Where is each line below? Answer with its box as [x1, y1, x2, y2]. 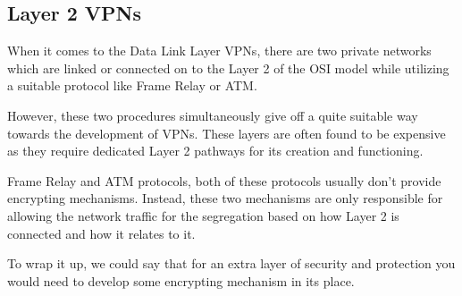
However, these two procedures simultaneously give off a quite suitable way [7, 106, 418, 124]
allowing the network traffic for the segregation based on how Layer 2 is [7, 206, 399, 224]
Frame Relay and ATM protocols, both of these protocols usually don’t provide [7, 171, 441, 190]
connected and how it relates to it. [7, 224, 196, 242]
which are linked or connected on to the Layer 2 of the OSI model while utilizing [7, 58, 449, 77]
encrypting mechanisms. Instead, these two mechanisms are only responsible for [7, 189, 443, 207]
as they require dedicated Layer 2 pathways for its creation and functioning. [7, 141, 424, 160]
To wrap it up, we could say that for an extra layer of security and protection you [7, 254, 456, 273]
